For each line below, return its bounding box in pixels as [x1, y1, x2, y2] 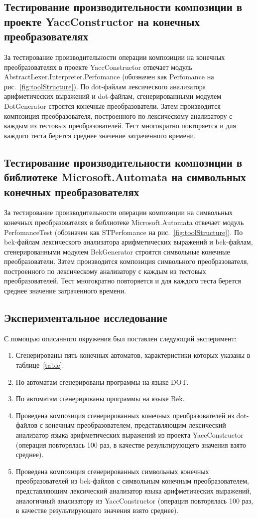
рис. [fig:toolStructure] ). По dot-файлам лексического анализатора [4, 81, 206, 91]
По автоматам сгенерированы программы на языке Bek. [15, 393, 185, 404]
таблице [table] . [15, 360, 64, 370]
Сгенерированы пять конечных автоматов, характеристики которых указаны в [15, 350, 251, 360]
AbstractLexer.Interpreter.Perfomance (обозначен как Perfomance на [4, 71, 214, 82]
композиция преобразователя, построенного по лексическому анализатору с [4, 110, 233, 121]
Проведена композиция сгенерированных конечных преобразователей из [15, 410, 234, 420]
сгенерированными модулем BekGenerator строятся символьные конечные [4, 246, 230, 257]
